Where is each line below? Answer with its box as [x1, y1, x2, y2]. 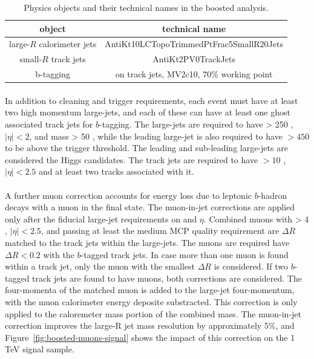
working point [221, 68, 273, 80]
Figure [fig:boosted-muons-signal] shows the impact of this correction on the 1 [5, 331, 295, 343]
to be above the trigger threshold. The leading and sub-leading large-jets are [5, 141, 288, 154]
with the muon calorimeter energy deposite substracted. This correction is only [5, 295, 298, 308]
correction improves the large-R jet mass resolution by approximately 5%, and [5, 319, 295, 332]
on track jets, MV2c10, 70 [115, 68, 212, 80]
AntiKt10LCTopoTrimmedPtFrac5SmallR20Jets [105, 37, 283, 50]
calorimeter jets [39, 37, 97, 50]
